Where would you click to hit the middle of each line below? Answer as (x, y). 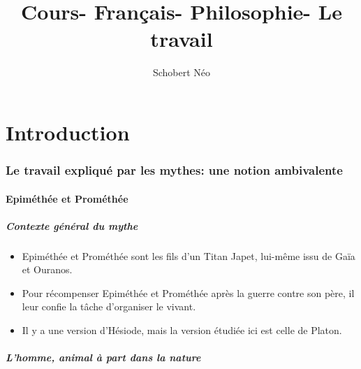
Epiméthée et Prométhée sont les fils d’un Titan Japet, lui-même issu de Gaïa (189, 255)
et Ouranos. (47, 269)
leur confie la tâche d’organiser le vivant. (109, 306)
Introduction (68, 132)
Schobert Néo (182, 72)
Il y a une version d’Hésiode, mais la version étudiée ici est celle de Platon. (182, 330)
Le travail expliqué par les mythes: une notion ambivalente (174, 170)
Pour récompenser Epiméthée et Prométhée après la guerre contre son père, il (188, 292)
